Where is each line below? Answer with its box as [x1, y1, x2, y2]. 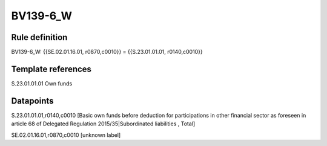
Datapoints [11, 96, 54, 106]
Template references [11, 64, 92, 74]
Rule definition [11, 32, 68, 42]
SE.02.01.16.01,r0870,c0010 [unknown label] [11, 131, 121, 139]
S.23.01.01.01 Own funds [11, 79, 73, 87]
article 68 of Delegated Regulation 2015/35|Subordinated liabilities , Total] [11, 120, 196, 127]
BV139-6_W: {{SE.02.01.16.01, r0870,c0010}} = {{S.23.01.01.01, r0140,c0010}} [11, 48, 203, 56]
